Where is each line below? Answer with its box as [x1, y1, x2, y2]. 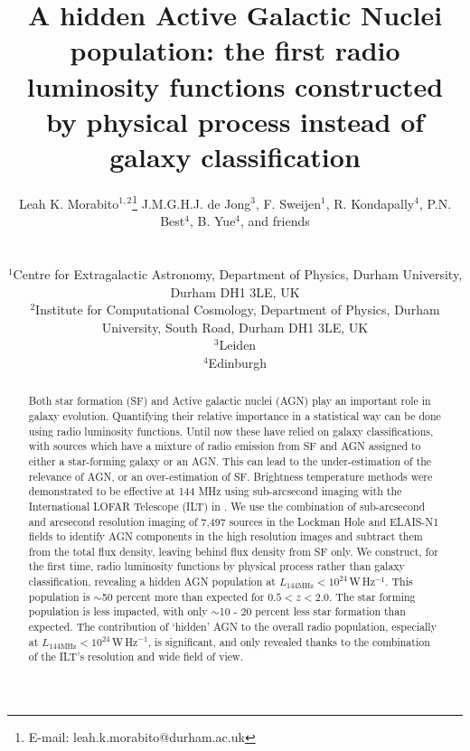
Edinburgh [208, 352, 268, 371]
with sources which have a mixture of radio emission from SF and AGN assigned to [28, 438, 421, 454]
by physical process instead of [45, 102, 425, 139]
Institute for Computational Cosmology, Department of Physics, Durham [35, 300, 440, 319]
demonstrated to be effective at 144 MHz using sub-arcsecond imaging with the [28, 483, 402, 499]
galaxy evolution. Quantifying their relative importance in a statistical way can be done [28, 408, 441, 423]
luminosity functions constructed [26, 67, 444, 104]
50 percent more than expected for [101, 588, 265, 604]
